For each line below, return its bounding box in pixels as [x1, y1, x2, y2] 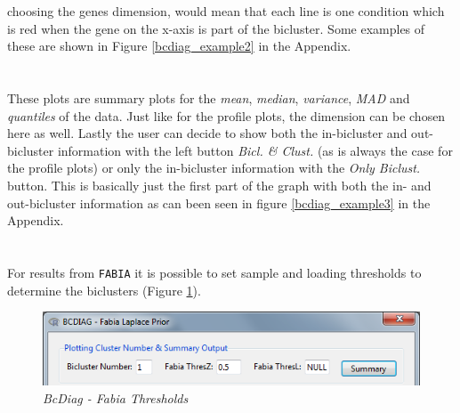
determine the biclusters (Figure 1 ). [7, 280, 201, 299]
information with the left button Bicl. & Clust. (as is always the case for [57, 141, 453, 159]
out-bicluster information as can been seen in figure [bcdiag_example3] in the [7, 193, 431, 212]
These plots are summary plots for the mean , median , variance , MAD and [7, 88, 410, 107]
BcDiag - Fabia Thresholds [43, 388, 189, 407]
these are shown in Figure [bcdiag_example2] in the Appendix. [7, 36, 351, 55]
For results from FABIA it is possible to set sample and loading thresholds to [7, 263, 422, 281]
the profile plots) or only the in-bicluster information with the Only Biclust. [7, 158, 421, 177]
